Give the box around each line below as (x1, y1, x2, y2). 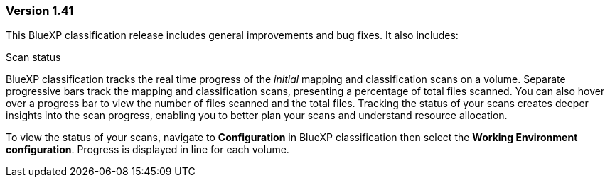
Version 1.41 (6, 4, 74, 18)
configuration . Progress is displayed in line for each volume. (6, 143, 289, 156)
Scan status (6, 51, 61, 64)
